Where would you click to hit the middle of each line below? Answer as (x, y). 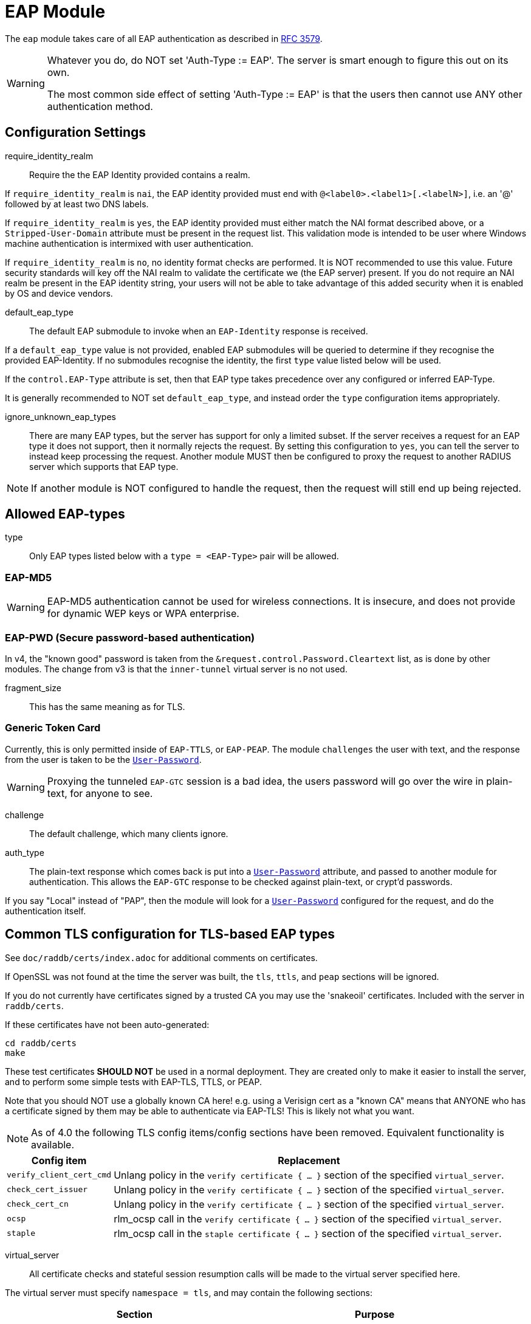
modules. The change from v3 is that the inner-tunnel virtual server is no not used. (176, 669)
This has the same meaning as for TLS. (107, 706)
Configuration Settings (76, 133)
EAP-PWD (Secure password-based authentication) (130, 637)
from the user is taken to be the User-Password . (103, 759)
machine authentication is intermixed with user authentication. (129, 243)
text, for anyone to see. (100, 793)
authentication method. (100, 106)
